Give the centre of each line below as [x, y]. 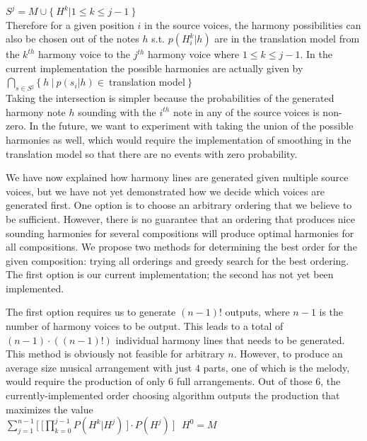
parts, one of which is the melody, [276, 367]
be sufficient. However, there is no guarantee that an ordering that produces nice [180, 218]
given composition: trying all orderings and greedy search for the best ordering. [177, 260]
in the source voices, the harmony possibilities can [252, 24]
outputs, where [257, 312]
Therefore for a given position [70, 24]
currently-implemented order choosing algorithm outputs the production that [173, 395]
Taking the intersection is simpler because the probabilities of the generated [170, 98]
